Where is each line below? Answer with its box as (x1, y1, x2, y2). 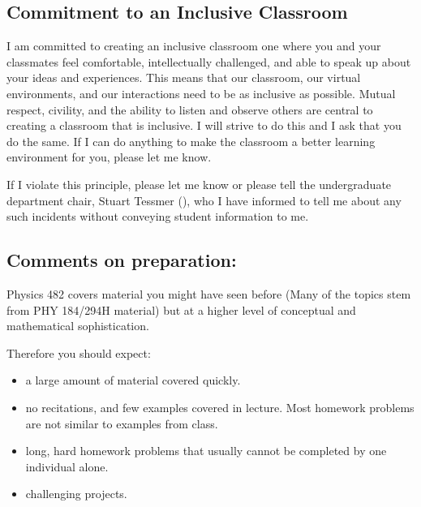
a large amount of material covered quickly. (25, 372, 241, 389)
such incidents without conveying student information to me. (6, 208, 309, 225)
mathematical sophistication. (6, 317, 149, 334)
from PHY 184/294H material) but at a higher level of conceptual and (6, 301, 356, 318)
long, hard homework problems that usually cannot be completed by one (25, 442, 387, 459)
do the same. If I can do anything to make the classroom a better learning (6, 132, 376, 149)
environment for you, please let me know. (6, 148, 212, 165)
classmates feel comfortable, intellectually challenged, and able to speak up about (6, 53, 411, 70)
